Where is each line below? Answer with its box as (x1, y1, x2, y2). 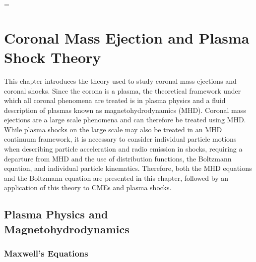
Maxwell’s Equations (4, 247, 88, 260)
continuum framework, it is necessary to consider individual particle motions (4, 134, 237, 144)
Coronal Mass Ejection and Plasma (4, 27, 250, 48)
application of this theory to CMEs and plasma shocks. (4, 182, 172, 193)
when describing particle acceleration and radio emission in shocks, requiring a (4, 144, 243, 154)
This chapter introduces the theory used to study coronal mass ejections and (4, 75, 237, 86)
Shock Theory (4, 47, 101, 67)
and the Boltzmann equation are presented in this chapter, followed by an (4, 172, 228, 183)
